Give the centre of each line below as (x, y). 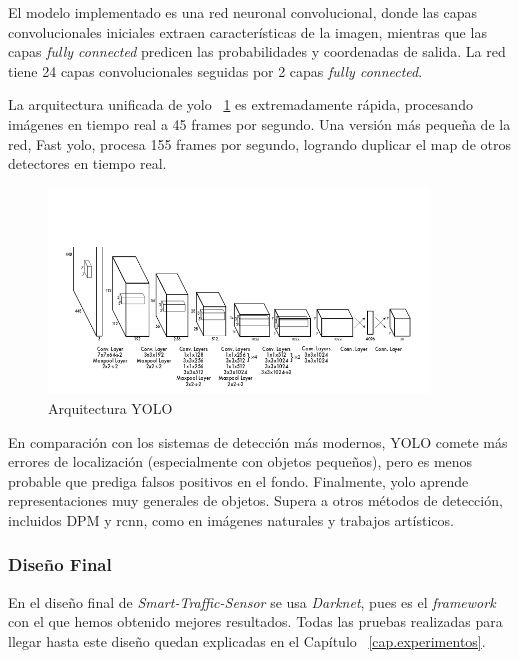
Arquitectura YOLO (110, 407)
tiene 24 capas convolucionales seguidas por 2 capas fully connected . (215, 70)
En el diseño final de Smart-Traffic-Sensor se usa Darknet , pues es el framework (252, 601)
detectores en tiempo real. (87, 163)
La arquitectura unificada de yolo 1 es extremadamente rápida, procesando (240, 104)
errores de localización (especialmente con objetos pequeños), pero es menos (240, 461)
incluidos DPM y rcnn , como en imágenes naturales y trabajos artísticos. (231, 519)
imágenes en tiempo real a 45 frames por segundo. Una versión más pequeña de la (259, 123)
